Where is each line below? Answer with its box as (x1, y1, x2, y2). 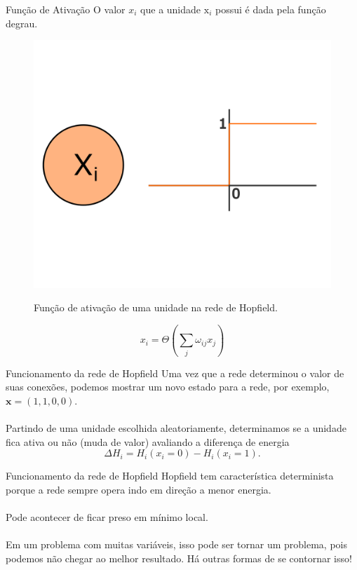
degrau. (6, 15, 38, 30)
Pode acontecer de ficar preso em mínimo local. (6, 510, 208, 524)
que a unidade (140, 2, 201, 16)
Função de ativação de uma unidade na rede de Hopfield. (34, 300, 278, 315)
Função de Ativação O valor (6, 2, 126, 16)
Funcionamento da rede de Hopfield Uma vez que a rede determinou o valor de (6, 365, 344, 380)
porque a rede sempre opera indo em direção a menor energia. (6, 482, 271, 496)
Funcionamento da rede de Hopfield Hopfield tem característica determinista (6, 468, 334, 483)
